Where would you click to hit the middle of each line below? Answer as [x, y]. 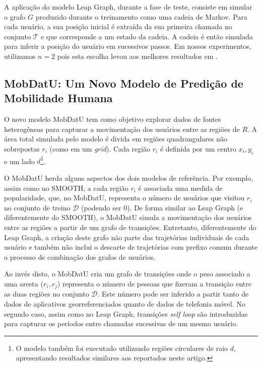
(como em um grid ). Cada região [100, 148]
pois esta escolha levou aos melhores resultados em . [137, 56]
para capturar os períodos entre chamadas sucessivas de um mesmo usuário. [121, 323]
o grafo [15, 16]
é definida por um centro [198, 148]
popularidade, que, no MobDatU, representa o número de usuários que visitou [124, 198]
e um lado [19, 161]
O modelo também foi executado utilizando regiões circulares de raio [122, 348]
